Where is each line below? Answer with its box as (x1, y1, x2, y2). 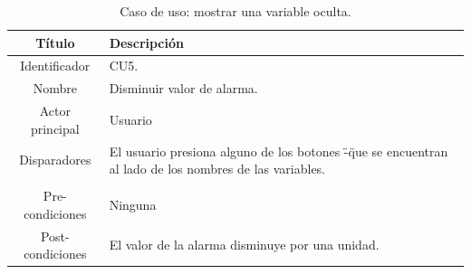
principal (30, 118, 80, 137)
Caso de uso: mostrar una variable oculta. (120, 2, 351, 20)
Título (35, 33, 75, 52)
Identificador (20, 56, 91, 75)
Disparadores (19, 150, 91, 169)
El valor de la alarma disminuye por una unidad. (109, 235, 380, 254)
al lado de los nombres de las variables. (109, 159, 326, 178)
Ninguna (109, 195, 157, 214)
